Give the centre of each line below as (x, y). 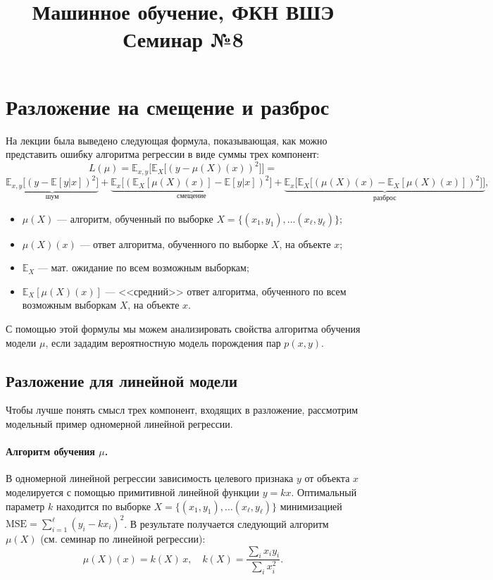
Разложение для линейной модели (122, 380)
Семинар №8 (183, 39)
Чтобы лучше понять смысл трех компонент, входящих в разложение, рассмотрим (182, 410)
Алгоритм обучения (50, 451)
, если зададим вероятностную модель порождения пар (163, 342)
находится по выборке (103, 506)
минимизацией (311, 506)
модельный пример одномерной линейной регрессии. (119, 423)
